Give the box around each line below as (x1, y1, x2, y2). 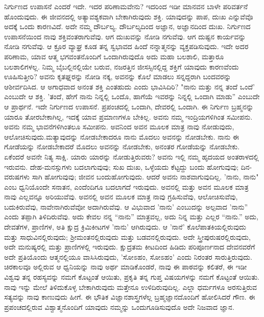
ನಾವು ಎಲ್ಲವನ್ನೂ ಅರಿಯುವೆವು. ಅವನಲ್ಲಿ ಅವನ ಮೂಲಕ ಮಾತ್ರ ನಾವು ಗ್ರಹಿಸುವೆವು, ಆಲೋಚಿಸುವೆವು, (4, 191, 238, 202)
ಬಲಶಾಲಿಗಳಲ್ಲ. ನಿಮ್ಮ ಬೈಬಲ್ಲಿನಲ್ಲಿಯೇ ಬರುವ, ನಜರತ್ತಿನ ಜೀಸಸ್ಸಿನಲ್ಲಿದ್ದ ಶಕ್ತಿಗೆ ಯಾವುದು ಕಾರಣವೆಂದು (4, 61, 239, 72)
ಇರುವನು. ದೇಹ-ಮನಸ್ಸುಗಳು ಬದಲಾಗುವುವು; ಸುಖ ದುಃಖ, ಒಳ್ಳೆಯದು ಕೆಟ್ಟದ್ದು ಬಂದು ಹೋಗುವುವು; (4, 161, 239, 172)
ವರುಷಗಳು (4, 171, 30, 182)
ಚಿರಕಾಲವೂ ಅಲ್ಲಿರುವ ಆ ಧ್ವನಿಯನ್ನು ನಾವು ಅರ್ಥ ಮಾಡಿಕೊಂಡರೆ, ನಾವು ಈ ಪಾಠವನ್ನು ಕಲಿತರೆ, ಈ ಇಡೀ (4, 261, 247, 272)
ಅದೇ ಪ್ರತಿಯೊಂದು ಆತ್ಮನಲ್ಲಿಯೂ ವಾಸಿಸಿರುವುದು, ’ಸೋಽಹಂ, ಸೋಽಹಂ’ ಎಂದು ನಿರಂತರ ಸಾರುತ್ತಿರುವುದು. (4, 251, 252, 262)
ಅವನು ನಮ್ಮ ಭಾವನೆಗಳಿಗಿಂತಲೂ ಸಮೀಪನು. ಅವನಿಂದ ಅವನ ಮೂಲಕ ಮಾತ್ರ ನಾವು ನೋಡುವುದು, (4, 121, 234, 132)
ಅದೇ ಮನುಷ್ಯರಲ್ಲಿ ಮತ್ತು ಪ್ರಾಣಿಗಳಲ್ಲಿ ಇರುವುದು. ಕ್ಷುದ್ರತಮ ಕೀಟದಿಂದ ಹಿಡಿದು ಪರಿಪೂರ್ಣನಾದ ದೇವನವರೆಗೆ (4, 241, 255, 252)
